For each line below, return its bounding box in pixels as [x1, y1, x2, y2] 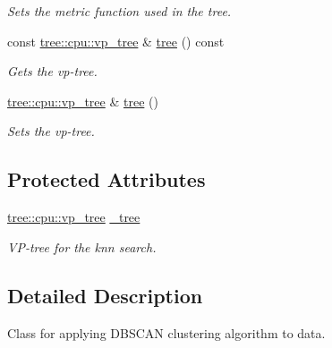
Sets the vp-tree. [7, 122, 95, 140]
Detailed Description [7, 281, 203, 309]
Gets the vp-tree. [7, 62, 98, 81]
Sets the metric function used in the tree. [7, 2, 232, 20]
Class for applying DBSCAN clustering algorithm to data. [7, 323, 326, 342]
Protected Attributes [7, 166, 206, 193]
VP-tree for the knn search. [7, 237, 157, 256]
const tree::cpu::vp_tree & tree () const [7, 31, 225, 50]
